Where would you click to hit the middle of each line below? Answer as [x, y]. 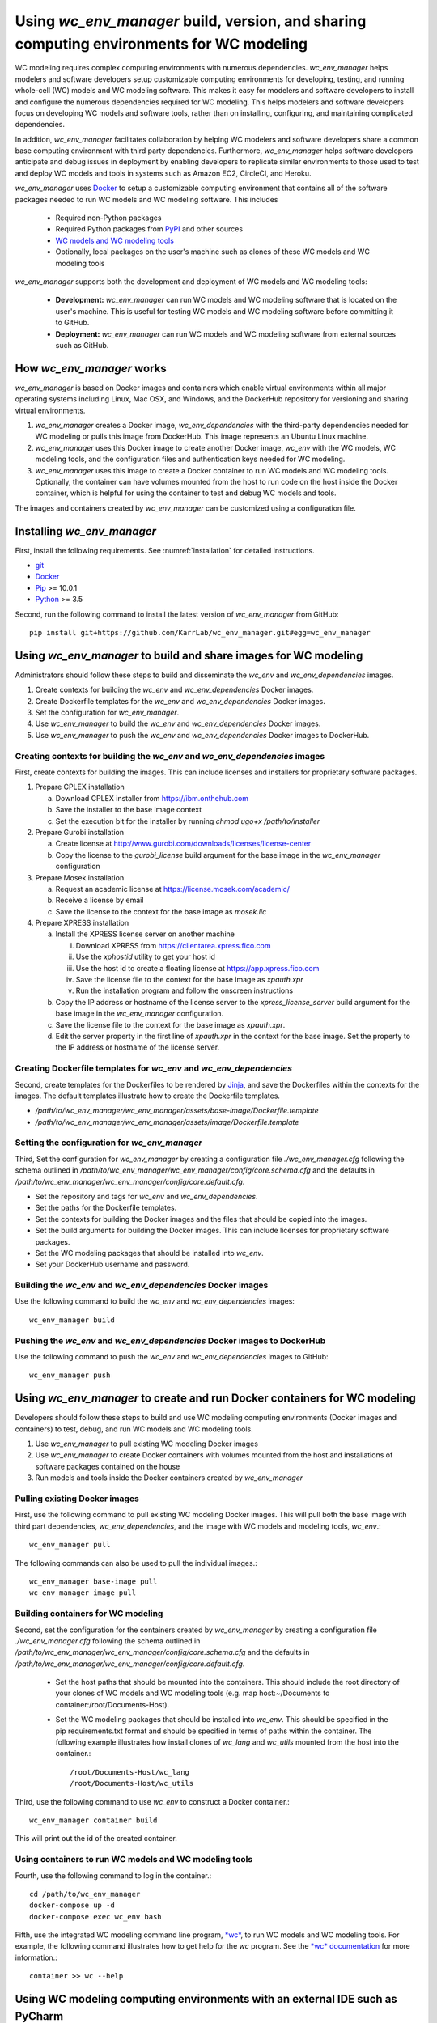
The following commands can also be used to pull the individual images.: [136, 1563]
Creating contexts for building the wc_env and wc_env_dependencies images [170, 756]
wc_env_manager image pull [83, 1593]
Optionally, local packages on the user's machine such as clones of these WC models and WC [212, 252]
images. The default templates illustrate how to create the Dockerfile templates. [148, 1096]
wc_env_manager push [70, 1375]
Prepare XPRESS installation [82, 923]
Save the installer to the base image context [129, 810]
